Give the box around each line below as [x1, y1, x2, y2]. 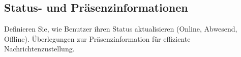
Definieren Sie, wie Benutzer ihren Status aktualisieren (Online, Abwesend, [4, 23, 237, 34]
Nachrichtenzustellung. [4, 43, 75, 54]
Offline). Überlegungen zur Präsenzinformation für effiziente [4, 33, 191, 44]
